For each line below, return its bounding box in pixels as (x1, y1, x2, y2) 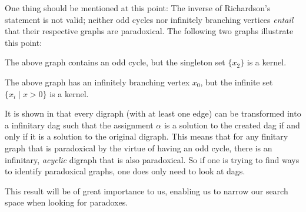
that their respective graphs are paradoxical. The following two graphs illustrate (5, 25, 294, 37)
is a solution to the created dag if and (164, 118, 300, 131)
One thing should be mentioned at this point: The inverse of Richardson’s (5, 2, 271, 14)
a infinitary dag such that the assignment (5, 118, 154, 131)
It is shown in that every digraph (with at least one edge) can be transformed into (5, 107, 301, 120)
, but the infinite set (200, 75, 273, 88)
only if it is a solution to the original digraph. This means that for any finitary (5, 130, 288, 143)
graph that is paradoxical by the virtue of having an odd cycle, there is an (5, 141, 272, 154)
